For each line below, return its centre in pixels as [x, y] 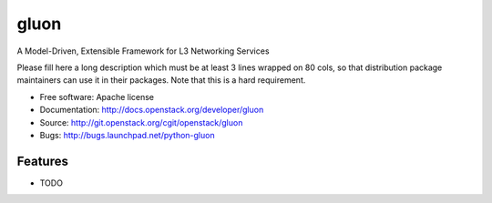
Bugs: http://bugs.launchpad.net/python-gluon [127, 135]
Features [42, 161]
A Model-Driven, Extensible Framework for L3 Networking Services [143, 51]
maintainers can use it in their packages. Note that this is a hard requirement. [161, 80]
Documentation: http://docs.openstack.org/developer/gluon [152, 110]
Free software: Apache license [97, 96]
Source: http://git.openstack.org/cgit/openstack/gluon [141, 122]
